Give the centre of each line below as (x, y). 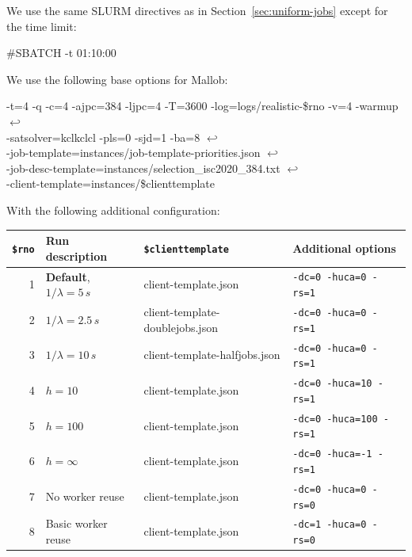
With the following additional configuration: (113, 210)
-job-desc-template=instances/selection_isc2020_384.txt (143, 168)
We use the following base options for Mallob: (117, 79)
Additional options (344, 248)
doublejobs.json (181, 327)
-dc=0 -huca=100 (335, 419)
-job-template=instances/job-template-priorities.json (134, 153)
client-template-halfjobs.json (212, 355)
